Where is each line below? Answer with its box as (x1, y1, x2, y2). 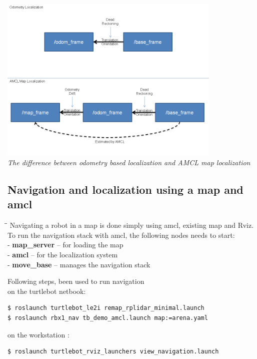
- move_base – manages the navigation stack (7, 259, 150, 269)
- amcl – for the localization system (7, 249, 118, 259)
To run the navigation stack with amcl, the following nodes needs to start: (7, 229, 235, 240)
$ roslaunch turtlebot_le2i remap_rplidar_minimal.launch (7, 304, 204, 312)
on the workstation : (7, 329, 69, 339)
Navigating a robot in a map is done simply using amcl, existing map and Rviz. (9, 220, 254, 230)
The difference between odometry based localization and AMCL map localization (7, 157, 250, 167)
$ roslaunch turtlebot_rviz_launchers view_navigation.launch (7, 348, 219, 355)
